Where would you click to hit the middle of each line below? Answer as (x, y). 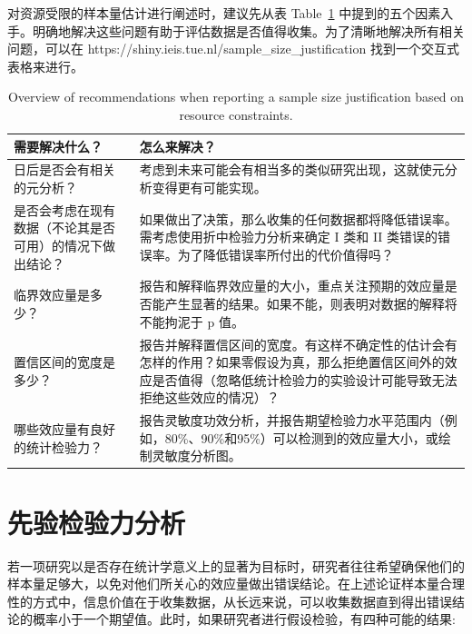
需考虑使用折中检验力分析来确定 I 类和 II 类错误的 (289, 237)
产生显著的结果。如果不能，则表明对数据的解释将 (311, 304)
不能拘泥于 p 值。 (192, 321)
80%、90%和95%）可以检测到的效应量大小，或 (301, 437)
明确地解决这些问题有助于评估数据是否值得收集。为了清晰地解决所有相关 (248, 30)
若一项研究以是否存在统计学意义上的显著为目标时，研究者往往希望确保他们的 (236, 565)
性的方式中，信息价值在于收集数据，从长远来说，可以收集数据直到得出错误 (230, 601)
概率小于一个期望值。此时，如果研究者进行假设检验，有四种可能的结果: (244, 619)
